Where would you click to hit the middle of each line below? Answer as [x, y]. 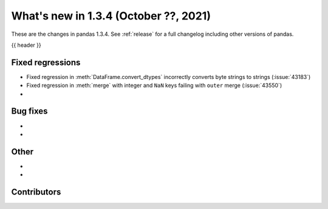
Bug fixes [29, 111]
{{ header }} [26, 45]
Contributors [36, 192]
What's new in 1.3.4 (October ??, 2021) [111, 16]
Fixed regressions [46, 62]
